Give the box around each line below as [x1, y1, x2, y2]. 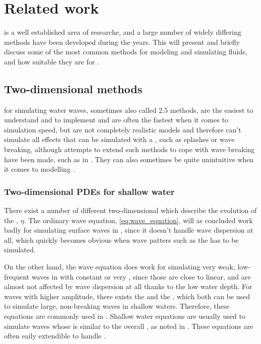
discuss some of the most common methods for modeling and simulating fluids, [4, 46, 247, 57]
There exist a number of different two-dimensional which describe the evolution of [4, 205, 257, 216]
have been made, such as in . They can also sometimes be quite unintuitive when [4, 154, 254, 164]
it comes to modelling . [4, 164, 75, 174]
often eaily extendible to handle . [4, 330, 106, 341]
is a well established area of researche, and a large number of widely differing [4, 27, 241, 37]
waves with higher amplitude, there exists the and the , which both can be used [4, 291, 250, 301]
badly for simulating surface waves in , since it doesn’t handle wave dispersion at [4, 225, 253, 235]
